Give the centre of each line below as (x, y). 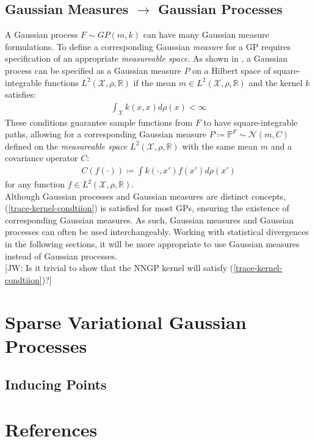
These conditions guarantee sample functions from (99, 122)
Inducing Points (56, 384)
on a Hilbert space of (232, 70)
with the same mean (220, 146)
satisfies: (20, 94)
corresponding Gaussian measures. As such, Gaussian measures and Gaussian (150, 219)
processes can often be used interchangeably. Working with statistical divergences (157, 232)
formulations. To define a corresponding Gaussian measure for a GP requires (148, 46)
